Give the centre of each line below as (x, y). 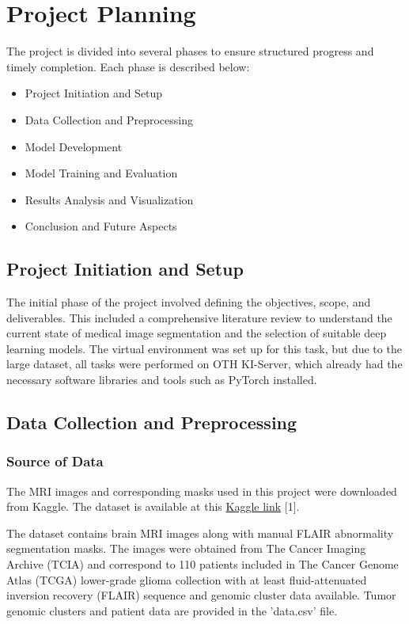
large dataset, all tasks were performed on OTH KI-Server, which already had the (204, 364)
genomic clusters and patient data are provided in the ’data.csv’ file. (172, 610)
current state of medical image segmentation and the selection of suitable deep (197, 333)
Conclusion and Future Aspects (101, 226)
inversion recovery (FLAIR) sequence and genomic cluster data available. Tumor (201, 595)
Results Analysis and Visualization (109, 199)
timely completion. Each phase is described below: (128, 66)
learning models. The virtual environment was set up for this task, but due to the (204, 348)
